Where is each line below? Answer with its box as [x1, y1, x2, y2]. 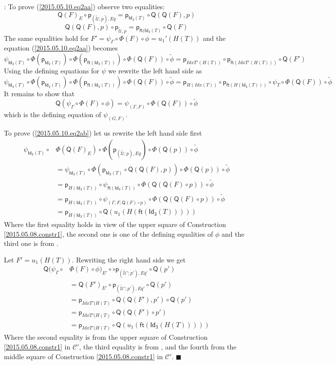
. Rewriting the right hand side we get [72, 254, 186, 264]
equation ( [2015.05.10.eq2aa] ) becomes [4, 43, 118, 53]
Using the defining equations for [4, 66, 99, 76]
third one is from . [4, 238, 58, 248]
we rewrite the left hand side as [108, 66, 202, 76]
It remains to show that [4, 88, 75, 98]
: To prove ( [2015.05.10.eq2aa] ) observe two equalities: [4, 1, 165, 11]
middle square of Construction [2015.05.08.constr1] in [4, 351, 163, 361]
